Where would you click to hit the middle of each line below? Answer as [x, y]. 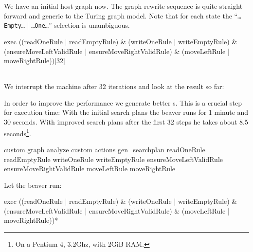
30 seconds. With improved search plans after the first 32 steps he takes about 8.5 [126, 122]
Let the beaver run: [33, 185]
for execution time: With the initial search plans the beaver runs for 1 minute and [126, 112]
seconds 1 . [18, 132]
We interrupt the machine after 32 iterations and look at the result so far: [114, 86]
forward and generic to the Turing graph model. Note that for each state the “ [121, 15]
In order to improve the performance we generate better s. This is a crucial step [123, 102]
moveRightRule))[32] [35, 61]
